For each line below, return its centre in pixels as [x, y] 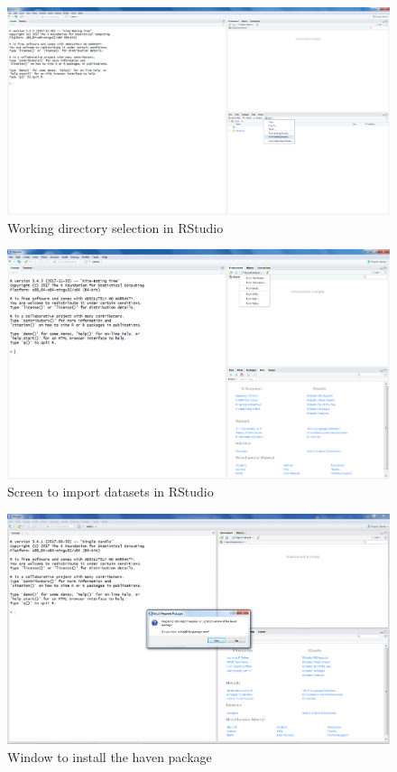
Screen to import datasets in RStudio [111, 492]
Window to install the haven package [110, 756]
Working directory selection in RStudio [115, 227]
